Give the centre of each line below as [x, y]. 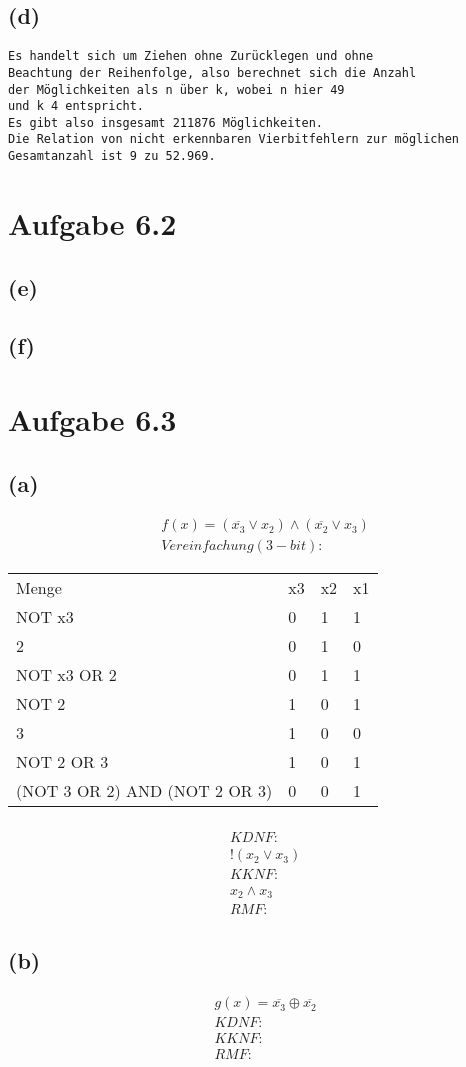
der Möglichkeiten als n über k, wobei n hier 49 [176, 89]
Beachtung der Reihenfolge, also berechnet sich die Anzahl [212, 72]
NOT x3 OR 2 [66, 675]
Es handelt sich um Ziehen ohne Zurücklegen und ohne [191, 56]
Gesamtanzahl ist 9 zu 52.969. [112, 156]
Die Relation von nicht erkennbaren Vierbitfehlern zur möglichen [234, 139]
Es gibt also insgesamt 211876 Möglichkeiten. [165, 122]
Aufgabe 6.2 [92, 222]
